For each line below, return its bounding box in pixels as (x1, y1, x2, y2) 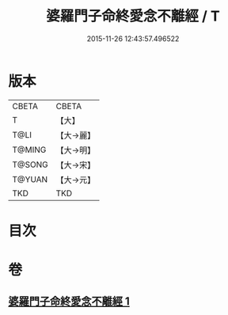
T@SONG (12, 159, 49, 170)
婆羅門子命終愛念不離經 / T (46, 7, 220, 25)
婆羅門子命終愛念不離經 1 (8, 294, 131, 309)
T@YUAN (12, 173, 48, 184)
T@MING (12, 144, 47, 155)
